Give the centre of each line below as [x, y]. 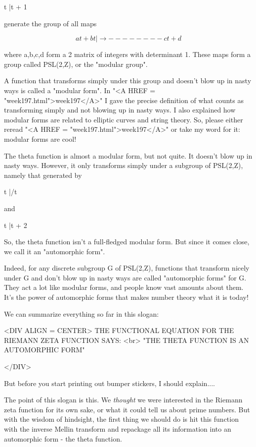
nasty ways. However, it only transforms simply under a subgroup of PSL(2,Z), [124, 165]
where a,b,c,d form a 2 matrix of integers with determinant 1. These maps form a [127, 54]
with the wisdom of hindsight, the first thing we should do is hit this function [121, 419]
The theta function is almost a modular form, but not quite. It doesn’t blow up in [128, 155]
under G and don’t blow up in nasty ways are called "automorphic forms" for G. [125, 277]
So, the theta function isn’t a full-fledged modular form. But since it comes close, [127, 242]
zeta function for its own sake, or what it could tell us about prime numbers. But [127, 409]
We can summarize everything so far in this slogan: [82, 313]
